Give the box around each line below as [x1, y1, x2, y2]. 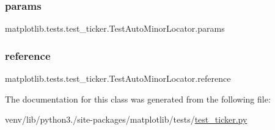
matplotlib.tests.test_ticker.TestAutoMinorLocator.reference [5, 72, 231, 85]
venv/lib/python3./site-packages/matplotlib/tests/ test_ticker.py [5, 113, 248, 126]
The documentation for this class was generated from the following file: [5, 92, 271, 105]
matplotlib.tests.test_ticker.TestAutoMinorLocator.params [5, 22, 225, 35]
